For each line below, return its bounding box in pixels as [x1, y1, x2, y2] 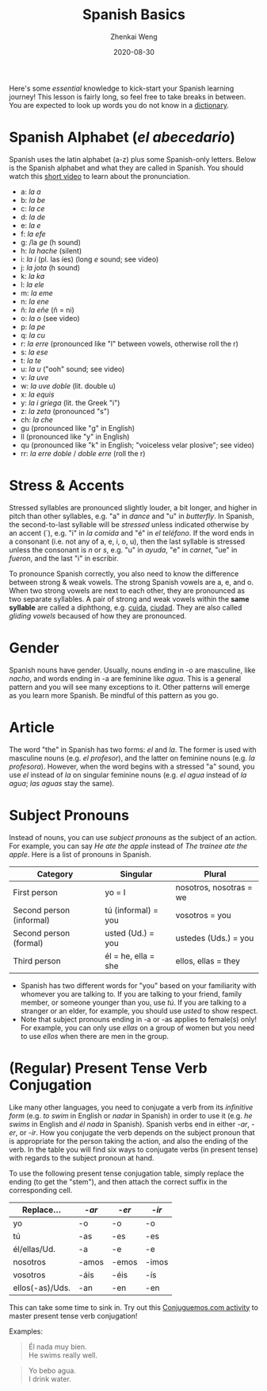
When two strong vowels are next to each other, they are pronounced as [9, 586, 245, 595]
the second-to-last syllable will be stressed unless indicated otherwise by [9, 519, 250, 529]
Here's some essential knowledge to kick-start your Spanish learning [9, 83, 235, 93]
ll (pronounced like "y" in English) [20, 432, 130, 441]
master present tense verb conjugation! [9, 1311, 138, 1320]
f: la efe [20, 229, 46, 238]
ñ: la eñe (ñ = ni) [20, 304, 74, 315]
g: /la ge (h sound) [20, 237, 82, 247]
